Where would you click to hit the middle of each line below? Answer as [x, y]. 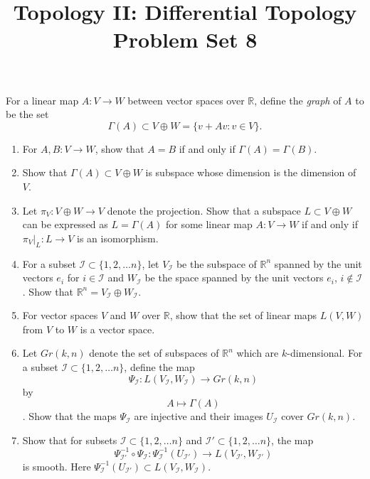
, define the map [159, 367]
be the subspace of [216, 263]
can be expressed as [65, 224]
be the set [27, 114]
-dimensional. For [325, 353]
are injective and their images [199, 416]
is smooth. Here [57, 466]
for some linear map [209, 224]
